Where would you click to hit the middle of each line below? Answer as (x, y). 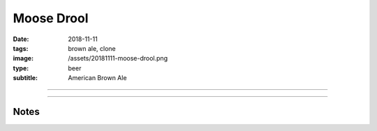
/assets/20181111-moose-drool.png (118, 59)
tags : (21, 48)
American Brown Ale (97, 78)
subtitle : (25, 78)
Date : (21, 39)
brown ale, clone (92, 48)
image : (23, 59)
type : (21, 68)
